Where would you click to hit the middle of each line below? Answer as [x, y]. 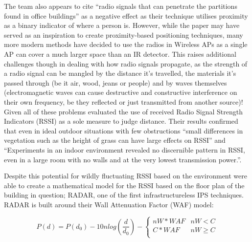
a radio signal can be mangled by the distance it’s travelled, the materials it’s [120, 73]
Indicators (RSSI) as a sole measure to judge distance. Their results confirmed [121, 121]
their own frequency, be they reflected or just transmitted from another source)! [124, 101]
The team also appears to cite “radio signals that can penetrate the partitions [121, 6]
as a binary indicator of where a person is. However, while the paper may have [122, 25]
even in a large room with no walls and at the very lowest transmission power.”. [123, 159]
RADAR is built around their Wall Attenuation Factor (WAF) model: [109, 204]
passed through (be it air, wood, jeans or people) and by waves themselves [115, 82]
